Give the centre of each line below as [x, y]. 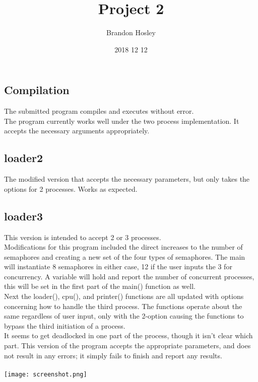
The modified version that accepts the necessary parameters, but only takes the [127, 179]
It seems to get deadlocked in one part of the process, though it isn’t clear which [128, 335]
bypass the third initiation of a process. [65, 325]
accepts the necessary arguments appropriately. [77, 131]
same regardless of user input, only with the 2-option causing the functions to [124, 316]
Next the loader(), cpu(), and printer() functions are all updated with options [124, 296]
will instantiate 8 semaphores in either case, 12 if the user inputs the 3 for [118, 266]
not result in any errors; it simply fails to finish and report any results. [113, 355]
